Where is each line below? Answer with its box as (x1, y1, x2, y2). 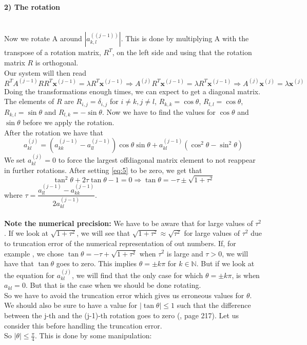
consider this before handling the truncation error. (4, 320, 162, 331)
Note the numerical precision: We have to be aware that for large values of (4, 217, 253, 228)
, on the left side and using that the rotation (112, 47, 252, 58)
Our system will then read (4, 67, 87, 78)
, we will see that (76, 228, 130, 238)
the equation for (4, 269, 55, 280)
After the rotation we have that (4, 127, 103, 137)
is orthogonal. (35, 57, 79, 67)
